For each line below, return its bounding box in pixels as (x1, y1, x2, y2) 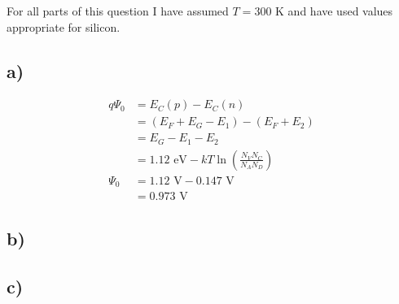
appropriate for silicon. (7, 18, 121, 35)
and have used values (287, 2, 393, 19)
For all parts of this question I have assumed (7, 2, 229, 19)
